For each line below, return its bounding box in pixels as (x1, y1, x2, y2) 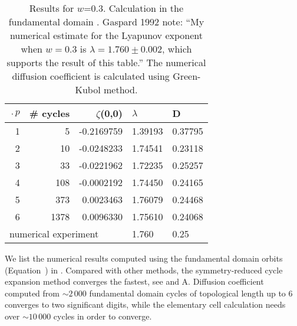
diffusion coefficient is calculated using (12, 69, 170, 83)
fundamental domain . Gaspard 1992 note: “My (8, 15, 204, 28)
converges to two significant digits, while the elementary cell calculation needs (5, 298, 286, 311)
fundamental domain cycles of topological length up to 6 (89, 286, 293, 299)
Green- (173, 69, 201, 83)
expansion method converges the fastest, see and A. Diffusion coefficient (5, 275, 264, 288)
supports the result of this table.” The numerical (6, 56, 206, 69)
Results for (29, 1, 74, 15)
